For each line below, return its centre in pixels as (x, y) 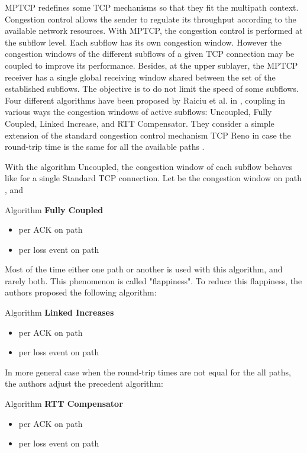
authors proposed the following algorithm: (81, 292)
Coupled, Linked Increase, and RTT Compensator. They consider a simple (140, 123)
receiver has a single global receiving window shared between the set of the (140, 77)
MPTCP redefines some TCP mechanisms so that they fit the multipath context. (152, 7)
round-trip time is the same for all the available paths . (105, 147)
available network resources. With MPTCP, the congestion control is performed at (154, 30)
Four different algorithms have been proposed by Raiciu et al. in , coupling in (145, 100)
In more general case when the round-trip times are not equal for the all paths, (148, 372)
